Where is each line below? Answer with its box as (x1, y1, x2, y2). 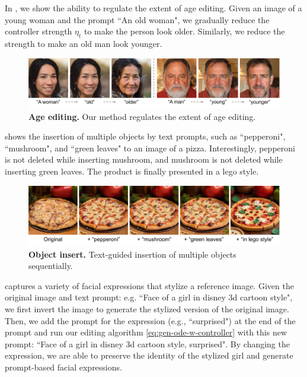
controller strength (5, 25, 72, 37)
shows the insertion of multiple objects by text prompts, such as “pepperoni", (5, 130, 286, 142)
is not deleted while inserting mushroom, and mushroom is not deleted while (5, 153, 283, 166)
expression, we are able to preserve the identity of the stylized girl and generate (5, 349, 293, 362)
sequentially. (28, 259, 73, 272)
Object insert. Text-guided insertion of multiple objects (28, 248, 236, 260)
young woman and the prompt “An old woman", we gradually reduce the (5, 13, 270, 26)
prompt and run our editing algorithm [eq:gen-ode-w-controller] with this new (5, 326, 287, 338)
